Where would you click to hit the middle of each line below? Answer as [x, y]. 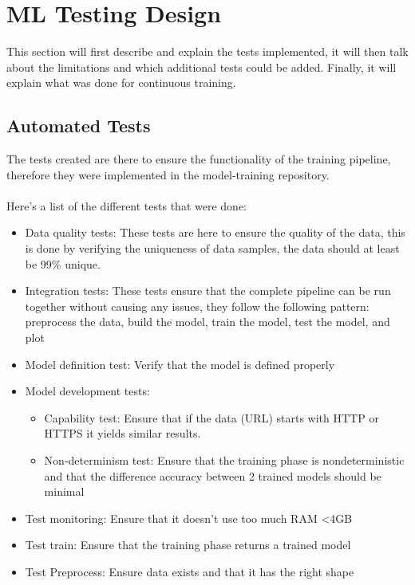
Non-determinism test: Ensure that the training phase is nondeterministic [224, 460]
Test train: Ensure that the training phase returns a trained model [188, 545]
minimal [64, 491]
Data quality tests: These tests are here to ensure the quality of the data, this [215, 232]
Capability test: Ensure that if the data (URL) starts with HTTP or [211, 417]
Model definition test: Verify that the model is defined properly [180, 364]
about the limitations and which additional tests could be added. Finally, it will [202, 67]
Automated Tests [79, 126]
